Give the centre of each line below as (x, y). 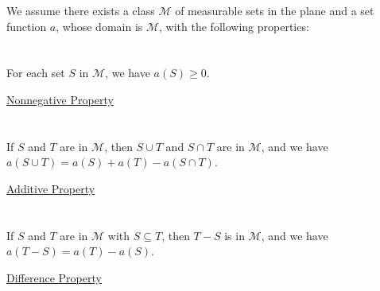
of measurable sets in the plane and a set (275, 10)
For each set (36, 73)
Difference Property (54, 277)
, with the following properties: (234, 26)
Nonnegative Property (60, 99)
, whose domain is (99, 26)
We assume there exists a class (81, 10)
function (27, 26)
